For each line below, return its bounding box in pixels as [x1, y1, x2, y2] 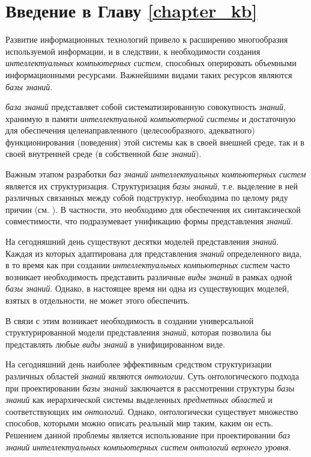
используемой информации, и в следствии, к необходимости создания [5, 44, 261, 57]
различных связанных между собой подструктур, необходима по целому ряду [5, 191, 288, 204]
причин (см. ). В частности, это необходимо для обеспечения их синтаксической [5, 203, 301, 215]
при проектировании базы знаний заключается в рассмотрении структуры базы [5, 381, 295, 394]
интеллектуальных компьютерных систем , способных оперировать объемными [5, 57, 297, 69]
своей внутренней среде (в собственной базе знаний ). [5, 147, 202, 160]
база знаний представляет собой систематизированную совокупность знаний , [5, 100, 286, 113]
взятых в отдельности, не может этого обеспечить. [5, 294, 190, 306]
